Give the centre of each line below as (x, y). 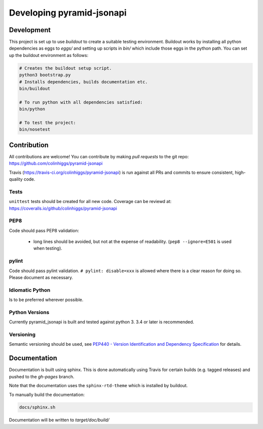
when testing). (48, 248)
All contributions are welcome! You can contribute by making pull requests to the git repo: (99, 156)
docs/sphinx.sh (37, 407)
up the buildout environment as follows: (49, 55)
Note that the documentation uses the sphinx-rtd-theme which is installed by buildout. (98, 386)
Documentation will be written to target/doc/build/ (59, 420)
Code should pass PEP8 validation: (44, 230)
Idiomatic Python (30, 290)
